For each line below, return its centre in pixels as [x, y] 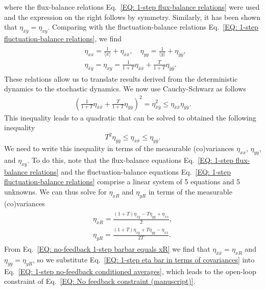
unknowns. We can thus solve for [55, 191]
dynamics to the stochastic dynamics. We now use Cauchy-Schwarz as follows [125, 89]
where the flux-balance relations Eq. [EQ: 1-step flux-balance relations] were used [132, 7]
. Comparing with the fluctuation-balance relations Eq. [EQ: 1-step [153, 27]
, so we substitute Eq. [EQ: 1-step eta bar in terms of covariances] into [144, 260]
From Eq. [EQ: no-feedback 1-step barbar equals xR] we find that [107, 249]
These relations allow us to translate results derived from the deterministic [121, 78]
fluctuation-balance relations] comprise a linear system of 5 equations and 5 [122, 182]
